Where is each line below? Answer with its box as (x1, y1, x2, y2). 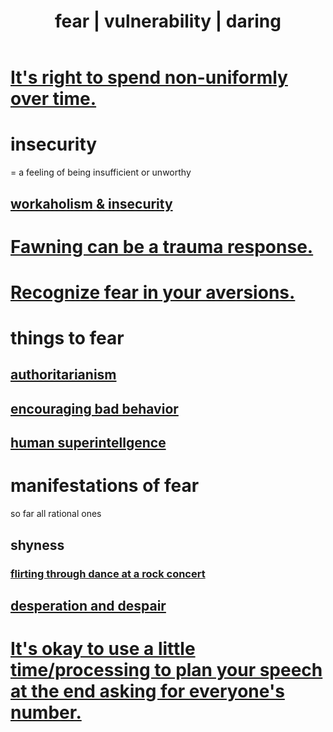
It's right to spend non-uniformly (10, 66, 288, 89)
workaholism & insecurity (10, 195, 173, 212)
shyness (10, 536, 65, 554)
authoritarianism (10, 366, 117, 384)
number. (10, 701, 82, 724)
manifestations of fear (10, 475, 200, 497)
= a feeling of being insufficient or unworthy (10, 166, 192, 179)
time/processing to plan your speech (10, 659, 323, 682)
